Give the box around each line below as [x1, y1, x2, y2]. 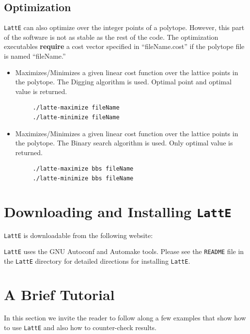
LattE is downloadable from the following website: [4, 230, 153, 240]
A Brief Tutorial [4, 284, 115, 304]
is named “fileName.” [4, 51, 66, 61]
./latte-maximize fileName [32, 104, 120, 111]
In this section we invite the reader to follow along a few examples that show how [4, 312, 246, 322]
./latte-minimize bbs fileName [32, 175, 134, 182]
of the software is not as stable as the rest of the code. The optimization [4, 32, 219, 42]
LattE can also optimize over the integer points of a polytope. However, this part [4, 22, 245, 32]
